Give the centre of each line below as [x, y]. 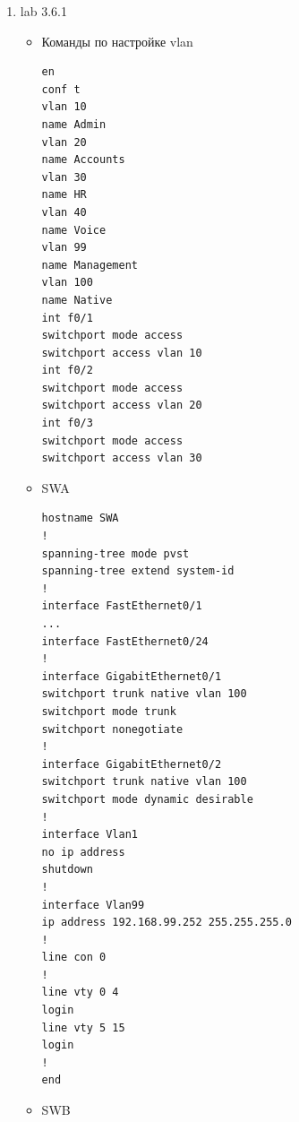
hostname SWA [80, 518]
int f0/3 [67, 423]
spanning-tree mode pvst [115, 553]
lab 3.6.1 [43, 11]
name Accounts [83, 160]
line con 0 [74, 958]
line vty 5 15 [83, 1027]
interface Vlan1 [90, 835]
